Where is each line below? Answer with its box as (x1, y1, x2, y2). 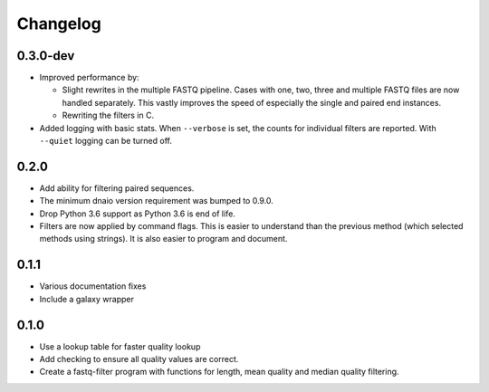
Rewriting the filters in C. (62, 110, 154, 121)
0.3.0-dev (16, 48, 75, 63)
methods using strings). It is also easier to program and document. (39, 234, 288, 244)
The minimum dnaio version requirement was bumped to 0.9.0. (39, 196, 273, 206)
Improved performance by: (39, 72, 139, 83)
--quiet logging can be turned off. (39, 136, 172, 147)
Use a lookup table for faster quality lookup (39, 340, 201, 352)
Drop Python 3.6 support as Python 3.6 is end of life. (39, 208, 235, 219)
